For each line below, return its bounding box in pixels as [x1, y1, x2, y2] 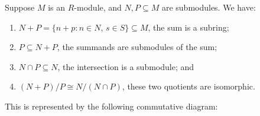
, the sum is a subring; [148, 21, 229, 33]
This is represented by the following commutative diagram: [5, 100, 218, 112]
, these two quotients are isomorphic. [122, 80, 255, 92]
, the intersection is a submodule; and [57, 60, 194, 72]
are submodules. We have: [161, 1, 256, 13]
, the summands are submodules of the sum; [57, 41, 217, 53]
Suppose [5, 1, 35, 13]
